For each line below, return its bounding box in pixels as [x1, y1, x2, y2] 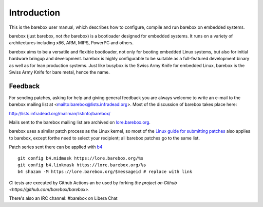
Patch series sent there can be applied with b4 [9, 144, 103, 150]
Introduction [9, 7, 60, 18]
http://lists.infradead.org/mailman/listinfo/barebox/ [9, 110, 111, 116]
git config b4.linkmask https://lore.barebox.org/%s [18, 162, 146, 168]
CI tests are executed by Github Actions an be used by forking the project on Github [9, 180, 177, 186]
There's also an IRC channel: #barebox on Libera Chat [9, 195, 118, 201]
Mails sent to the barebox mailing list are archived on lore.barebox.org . [9, 119, 151, 125]
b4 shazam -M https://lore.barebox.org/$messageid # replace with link [18, 169, 192, 174]
